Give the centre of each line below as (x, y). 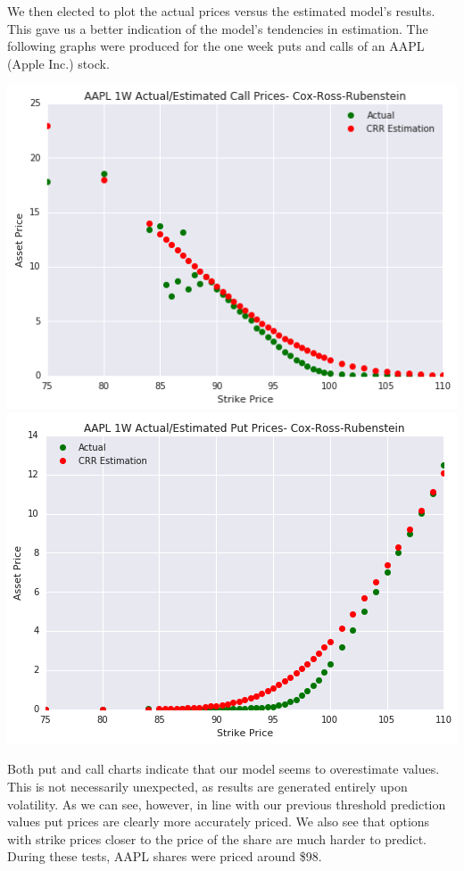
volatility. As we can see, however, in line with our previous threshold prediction (227, 804)
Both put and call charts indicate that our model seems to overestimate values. (224, 769)
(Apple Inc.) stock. (58, 63)
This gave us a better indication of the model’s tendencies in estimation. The (218, 28)
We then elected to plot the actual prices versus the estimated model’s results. (221, 11)
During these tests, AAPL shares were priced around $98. (165, 856)
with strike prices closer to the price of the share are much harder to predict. (217, 838)
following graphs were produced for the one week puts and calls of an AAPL (216, 46)
